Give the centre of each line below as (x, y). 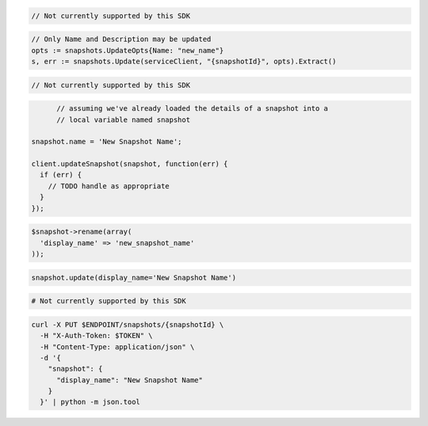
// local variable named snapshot (123, 120)
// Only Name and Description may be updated (121, 39)
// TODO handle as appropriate (109, 186)
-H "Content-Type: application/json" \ (117, 347)
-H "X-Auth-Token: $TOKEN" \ (97, 336)
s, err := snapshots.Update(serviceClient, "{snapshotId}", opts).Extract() (184, 61)
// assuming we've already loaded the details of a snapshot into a (193, 108)
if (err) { (61, 175)
